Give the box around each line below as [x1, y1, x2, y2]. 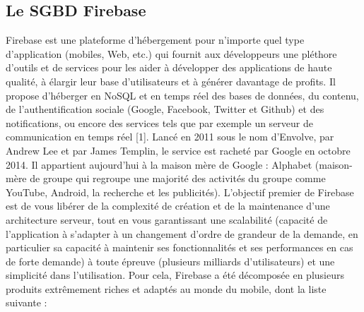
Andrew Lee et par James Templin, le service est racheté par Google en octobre [6, 143, 351, 157]
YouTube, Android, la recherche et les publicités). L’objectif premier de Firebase [6, 184, 354, 199]
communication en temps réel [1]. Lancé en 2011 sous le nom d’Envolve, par [6, 129, 334, 144]
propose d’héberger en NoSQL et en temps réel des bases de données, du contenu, [6, 88, 359, 102]
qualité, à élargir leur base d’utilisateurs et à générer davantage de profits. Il [6, 73, 336, 88]
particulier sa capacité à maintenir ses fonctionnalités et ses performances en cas [6, 240, 353, 255]
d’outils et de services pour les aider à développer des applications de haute [6, 60, 332, 75]
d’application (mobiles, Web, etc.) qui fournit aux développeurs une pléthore [6, 46, 337, 61]
